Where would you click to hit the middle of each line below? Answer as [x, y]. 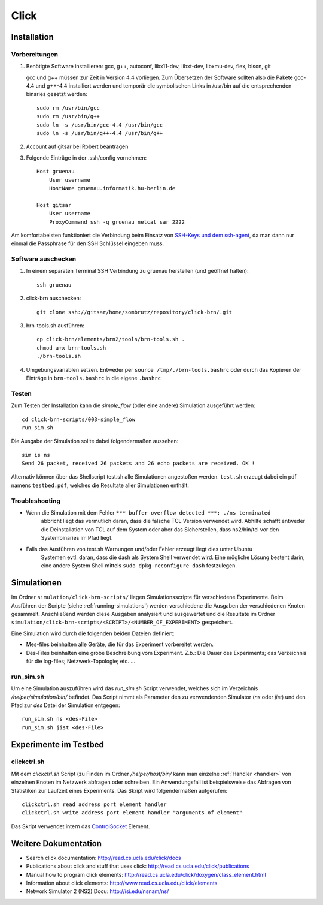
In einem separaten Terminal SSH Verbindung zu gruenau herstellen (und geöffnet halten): [137, 271]
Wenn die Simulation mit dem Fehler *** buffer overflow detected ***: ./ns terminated [148, 513]
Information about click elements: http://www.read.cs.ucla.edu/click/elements [122, 883]
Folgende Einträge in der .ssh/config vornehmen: [86, 157]
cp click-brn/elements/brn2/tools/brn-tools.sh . [111, 339]
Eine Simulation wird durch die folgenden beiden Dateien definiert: [93, 633]
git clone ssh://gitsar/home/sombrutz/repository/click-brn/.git [135, 312]
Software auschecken [44, 259]
